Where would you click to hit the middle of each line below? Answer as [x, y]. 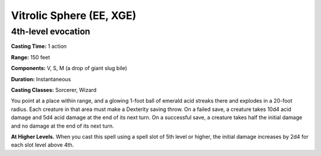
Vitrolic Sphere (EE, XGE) [74, 15]
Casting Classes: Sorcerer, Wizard [54, 90]
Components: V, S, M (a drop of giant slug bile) [69, 68]
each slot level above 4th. [43, 145]
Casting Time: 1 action [39, 46]
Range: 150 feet [31, 57]
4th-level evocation [51, 31]
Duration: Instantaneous [41, 79]
